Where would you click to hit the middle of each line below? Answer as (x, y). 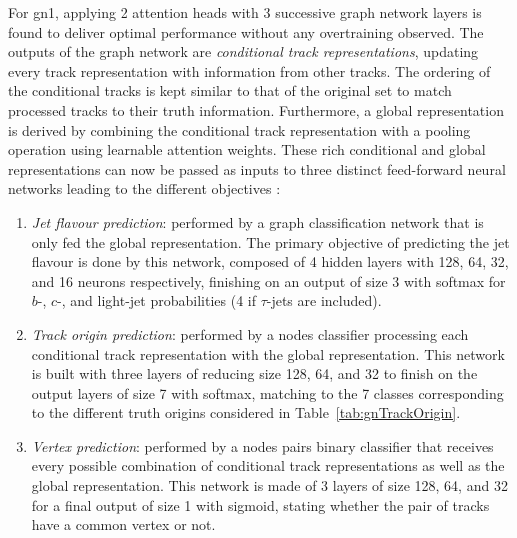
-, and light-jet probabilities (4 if (156, 300)
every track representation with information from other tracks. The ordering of (249, 70)
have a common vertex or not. (123, 524)
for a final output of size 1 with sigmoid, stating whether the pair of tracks (260, 504)
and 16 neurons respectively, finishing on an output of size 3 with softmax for (268, 280)
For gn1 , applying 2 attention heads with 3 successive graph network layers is (245, 12)
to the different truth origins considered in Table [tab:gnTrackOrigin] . (246, 412)
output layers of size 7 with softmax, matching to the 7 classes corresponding (267, 392)
